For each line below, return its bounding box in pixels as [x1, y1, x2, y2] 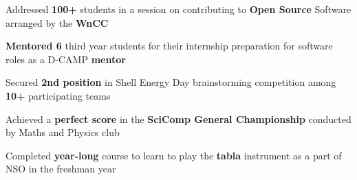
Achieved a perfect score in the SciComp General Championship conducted [6, 111, 351, 126]
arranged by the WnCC [6, 15, 109, 30]
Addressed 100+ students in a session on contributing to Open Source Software [6, 2, 351, 16]
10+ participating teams [6, 88, 111, 102]
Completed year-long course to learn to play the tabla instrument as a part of [6, 148, 342, 162]
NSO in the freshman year [6, 161, 116, 176]
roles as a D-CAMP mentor [6, 52, 126, 66]
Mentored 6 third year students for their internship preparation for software [6, 38, 333, 53]
